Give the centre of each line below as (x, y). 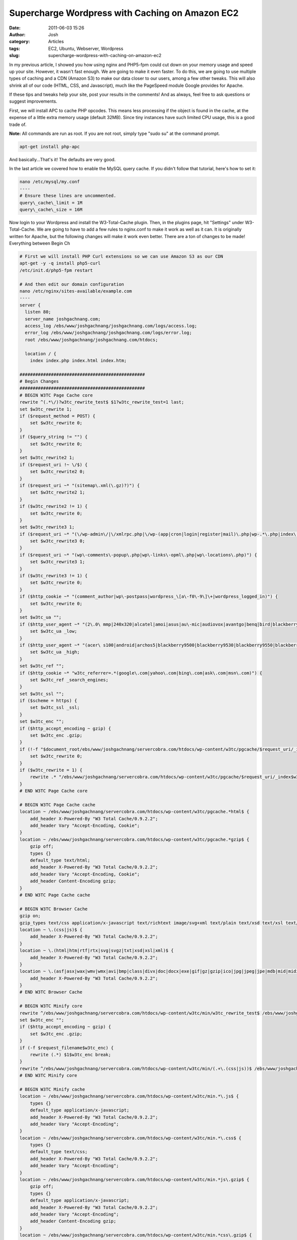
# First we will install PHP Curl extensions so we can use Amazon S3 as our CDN (122, 256)
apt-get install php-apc (50, 147)
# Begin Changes (39, 381)
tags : (15, 48)
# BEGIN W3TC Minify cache (52, 1089)
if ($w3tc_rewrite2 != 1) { (53, 506)
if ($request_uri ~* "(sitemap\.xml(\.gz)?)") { (80, 485)
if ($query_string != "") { (53, 437)
